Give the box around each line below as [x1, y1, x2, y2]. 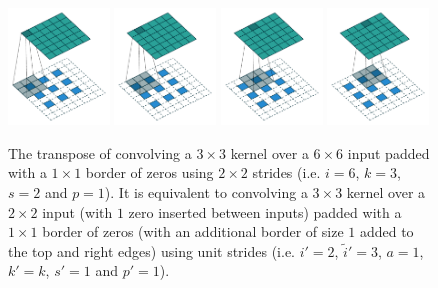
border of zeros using [85, 162, 214, 183]
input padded [347, 142, 430, 163]
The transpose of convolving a [8, 142, 192, 163]
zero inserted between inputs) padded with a [128, 201, 402, 222]
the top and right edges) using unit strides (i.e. [8, 240, 296, 261]
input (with [42, 201, 113, 222]
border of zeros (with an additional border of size [42, 221, 344, 242]
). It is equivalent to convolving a [104, 182, 308, 203]
